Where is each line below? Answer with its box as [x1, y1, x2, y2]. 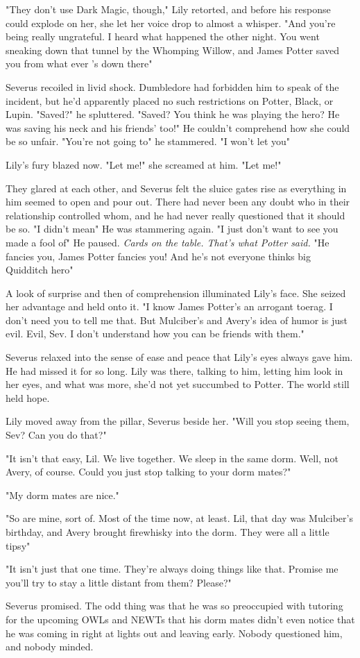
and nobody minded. [6, 639, 94, 654]
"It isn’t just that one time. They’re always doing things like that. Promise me [6, 562, 338, 576]
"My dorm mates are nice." [6, 487, 119, 502]
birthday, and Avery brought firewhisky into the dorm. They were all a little [6, 525, 329, 539]
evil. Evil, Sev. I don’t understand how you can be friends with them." [6, 326, 305, 341]
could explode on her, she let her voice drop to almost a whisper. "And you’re [6, 15, 336, 30]
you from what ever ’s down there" [6, 56, 153, 71]
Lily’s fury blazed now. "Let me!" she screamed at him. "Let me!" [6, 157, 282, 171]
